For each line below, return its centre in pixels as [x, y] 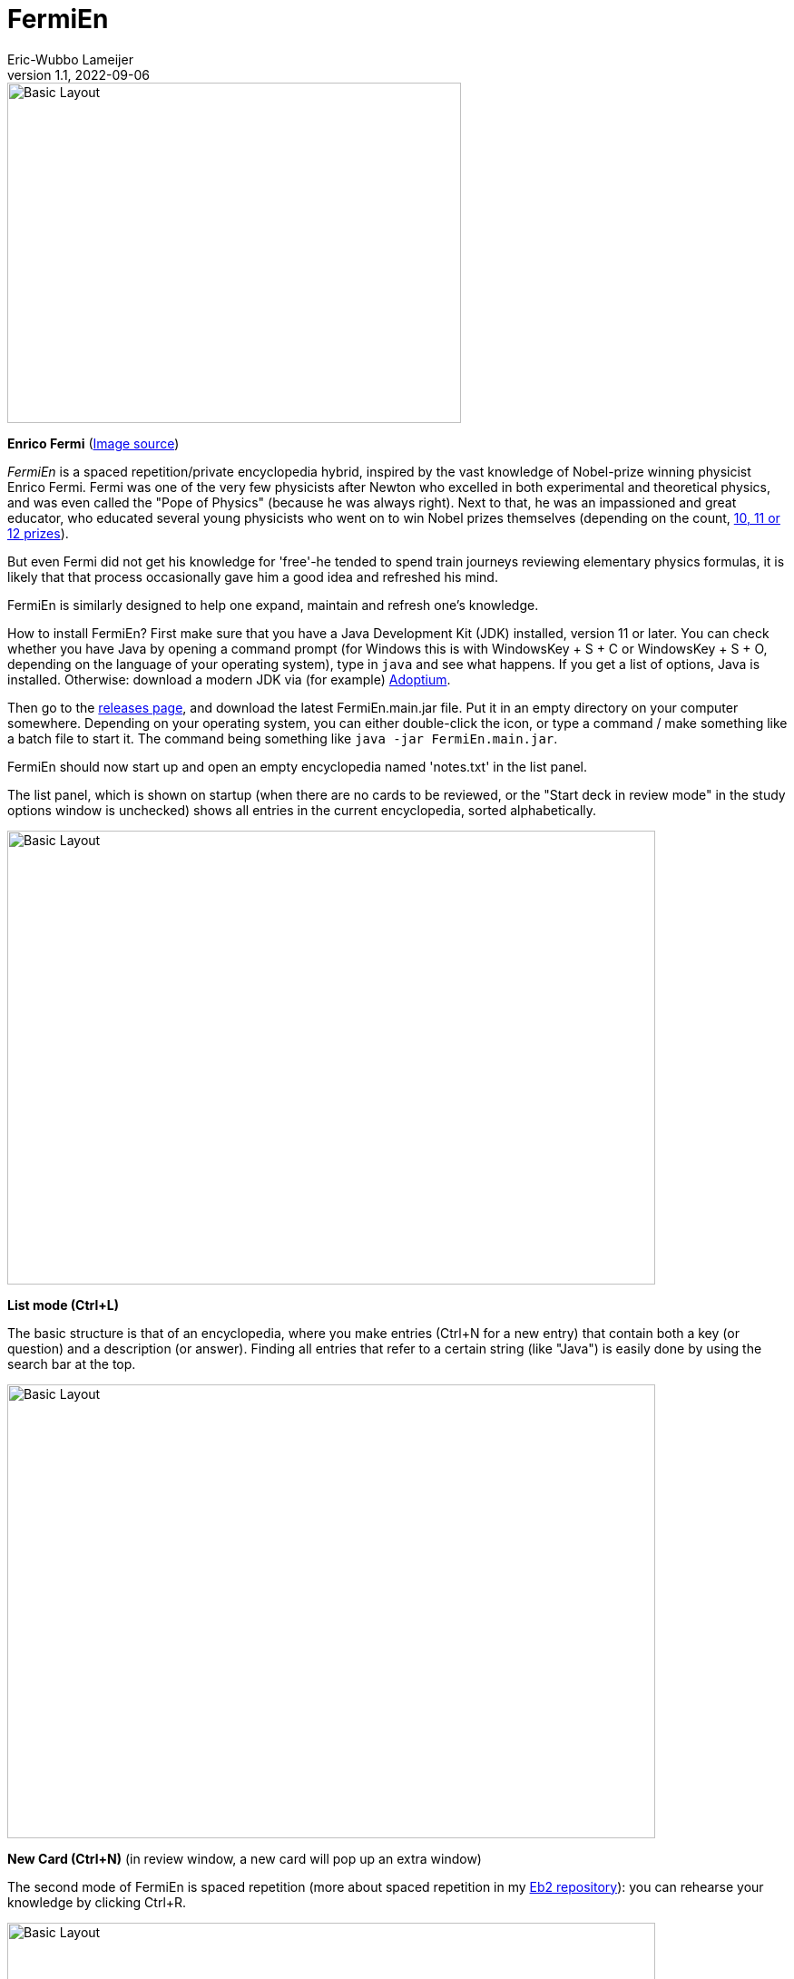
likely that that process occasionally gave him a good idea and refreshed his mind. [253, 576]
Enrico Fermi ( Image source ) [93, 443]
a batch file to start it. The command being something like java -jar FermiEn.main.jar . [283, 738]
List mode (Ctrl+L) [64, 1305]
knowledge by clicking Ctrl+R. [97, 1902]
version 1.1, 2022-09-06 [78, 74]
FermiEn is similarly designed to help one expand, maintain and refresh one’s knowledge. [273, 605]
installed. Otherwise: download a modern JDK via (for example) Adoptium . [229, 679]
